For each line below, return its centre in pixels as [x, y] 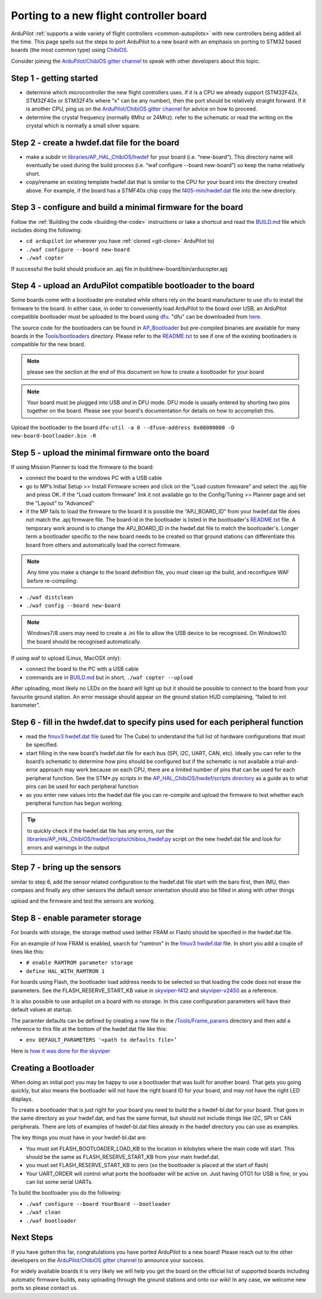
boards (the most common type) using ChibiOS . [69, 50]
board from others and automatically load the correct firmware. [103, 545]
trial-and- [287, 762]
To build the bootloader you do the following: [66, 1193]
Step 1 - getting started [55, 78]
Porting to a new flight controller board [109, 16]
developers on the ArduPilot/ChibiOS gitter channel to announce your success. [108, 1260]
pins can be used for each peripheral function [82, 787]
